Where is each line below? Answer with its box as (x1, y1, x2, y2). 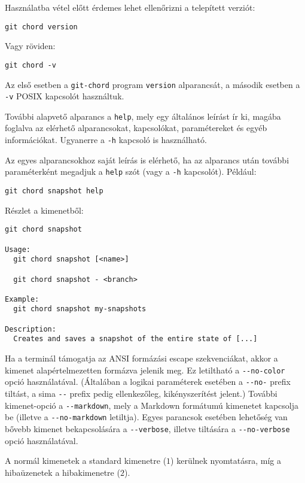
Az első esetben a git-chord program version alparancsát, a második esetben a (5, 78, 300, 90)
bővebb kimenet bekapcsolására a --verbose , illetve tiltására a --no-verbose (5, 422, 290, 435)
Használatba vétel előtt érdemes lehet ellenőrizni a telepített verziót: (5, 1, 255, 13)
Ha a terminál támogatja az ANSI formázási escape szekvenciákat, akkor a (5, 352, 278, 364)
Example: (5, 294, 39, 303)
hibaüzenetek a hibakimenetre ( (5, 466, 120, 478)
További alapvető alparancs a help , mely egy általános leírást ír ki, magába (5, 110, 281, 122)
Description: (5, 324, 56, 333)
